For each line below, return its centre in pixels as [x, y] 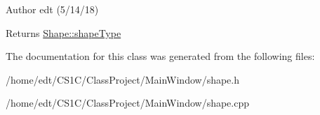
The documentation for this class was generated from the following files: [160, 56]
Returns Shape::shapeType [64, 32]
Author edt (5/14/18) [52, 9]
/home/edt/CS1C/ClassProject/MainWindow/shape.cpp [128, 103]
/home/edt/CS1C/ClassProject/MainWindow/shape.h [123, 79]
